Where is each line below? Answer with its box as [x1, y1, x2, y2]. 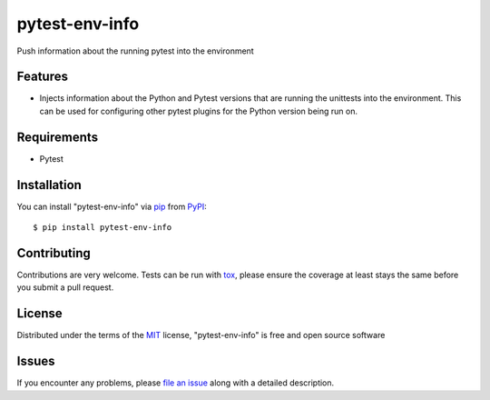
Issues [16, 354, 55, 369]
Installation [16, 177, 82, 193]
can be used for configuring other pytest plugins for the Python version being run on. [39, 105, 358, 116]
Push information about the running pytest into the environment [16, 45, 254, 56]
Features [16, 69, 68, 85]
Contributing [16, 245, 91, 261]
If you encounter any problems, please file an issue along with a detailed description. [16, 377, 335, 388]
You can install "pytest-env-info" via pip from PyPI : [16, 201, 208, 212]
